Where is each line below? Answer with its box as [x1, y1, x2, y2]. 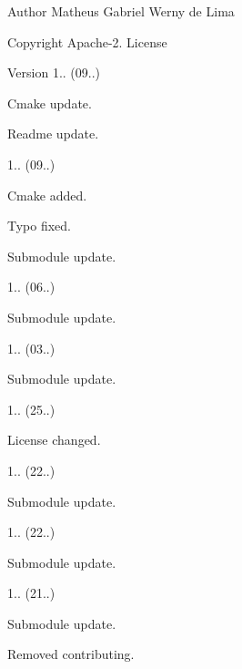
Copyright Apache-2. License [7, 32, 167, 51]
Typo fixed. [7, 216, 72, 235]
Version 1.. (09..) [7, 63, 101, 82]
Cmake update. [7, 93, 92, 112]
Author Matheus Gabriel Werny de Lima [7, 2, 235, 20]
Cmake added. [7, 185, 87, 204]
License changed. [7, 430, 101, 449]
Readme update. [7, 124, 99, 143]
